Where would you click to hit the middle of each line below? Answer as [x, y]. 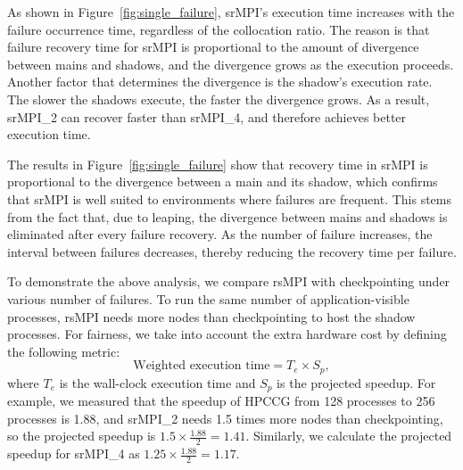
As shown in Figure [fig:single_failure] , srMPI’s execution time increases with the [231, 12]
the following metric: [64, 351]
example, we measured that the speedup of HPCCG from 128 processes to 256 [221, 401]
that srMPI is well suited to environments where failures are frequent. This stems [230, 198]
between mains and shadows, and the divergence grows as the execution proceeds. [231, 64]
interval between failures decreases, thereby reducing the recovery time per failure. [232, 251]
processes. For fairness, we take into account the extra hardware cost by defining [227, 334]
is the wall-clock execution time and [157, 382]
